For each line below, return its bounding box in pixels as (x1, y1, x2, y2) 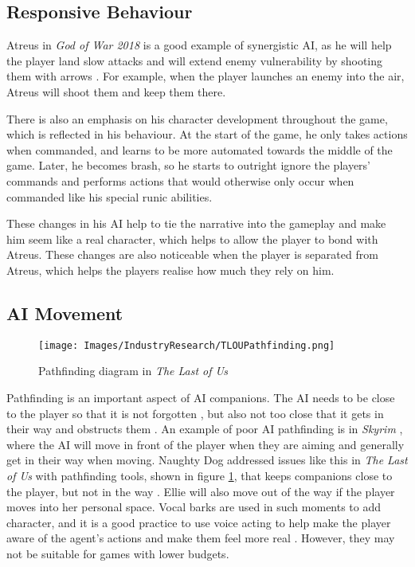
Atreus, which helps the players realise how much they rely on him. (6, 261, 335, 278)
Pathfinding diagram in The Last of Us (38, 362, 229, 379)
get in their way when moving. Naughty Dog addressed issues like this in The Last (6, 452, 408, 468)
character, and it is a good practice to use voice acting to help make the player (6, 514, 391, 530)
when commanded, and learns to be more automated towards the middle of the (6, 141, 393, 158)
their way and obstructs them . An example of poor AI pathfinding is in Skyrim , (6, 420, 403, 437)
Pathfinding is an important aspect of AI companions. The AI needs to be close (6, 389, 395, 405)
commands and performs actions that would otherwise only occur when (6, 172, 354, 189)
